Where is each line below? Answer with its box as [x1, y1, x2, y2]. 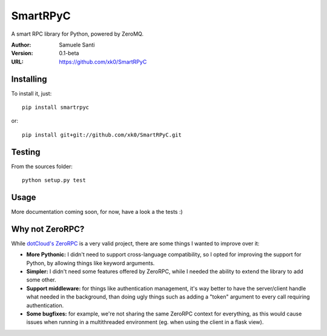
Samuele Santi [59, 41, 95, 48]
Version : [11, 50, 33, 57]
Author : [11, 41, 31, 48]
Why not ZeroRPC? [11, 224, 85, 234]
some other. [26, 276, 56, 283]
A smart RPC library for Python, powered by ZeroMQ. [11, 30, 144, 37]
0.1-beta [59, 50, 79, 57]
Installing [11, 74, 48, 84]
